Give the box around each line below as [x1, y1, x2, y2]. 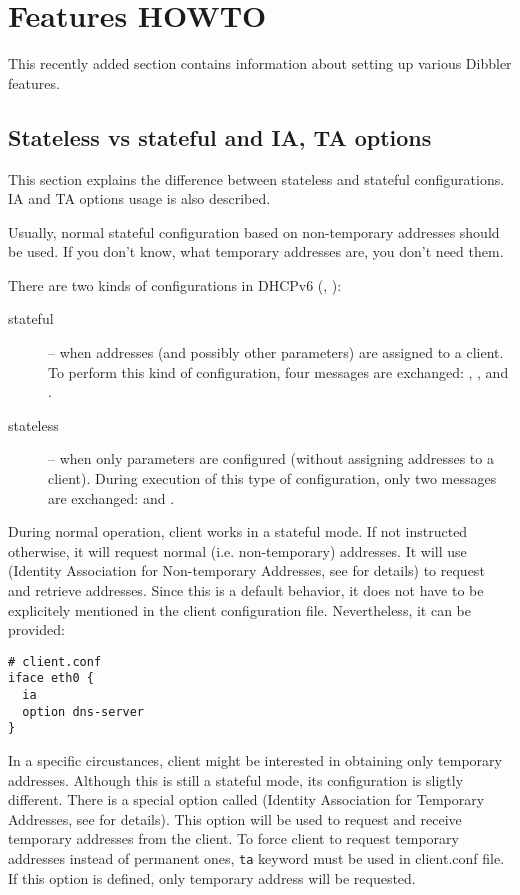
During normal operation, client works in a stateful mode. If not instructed [8, 521, 468, 542]
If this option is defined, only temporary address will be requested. [8, 867, 416, 888]
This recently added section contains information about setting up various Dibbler [8, 53, 512, 74]
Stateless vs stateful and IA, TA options [8, 121, 432, 152]
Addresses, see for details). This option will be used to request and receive [8, 808, 462, 829]
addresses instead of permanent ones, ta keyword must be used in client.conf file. [8, 848, 505, 869]
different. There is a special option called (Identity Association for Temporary [8, 789, 485, 810]
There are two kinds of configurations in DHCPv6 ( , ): [8, 274, 342, 295]
